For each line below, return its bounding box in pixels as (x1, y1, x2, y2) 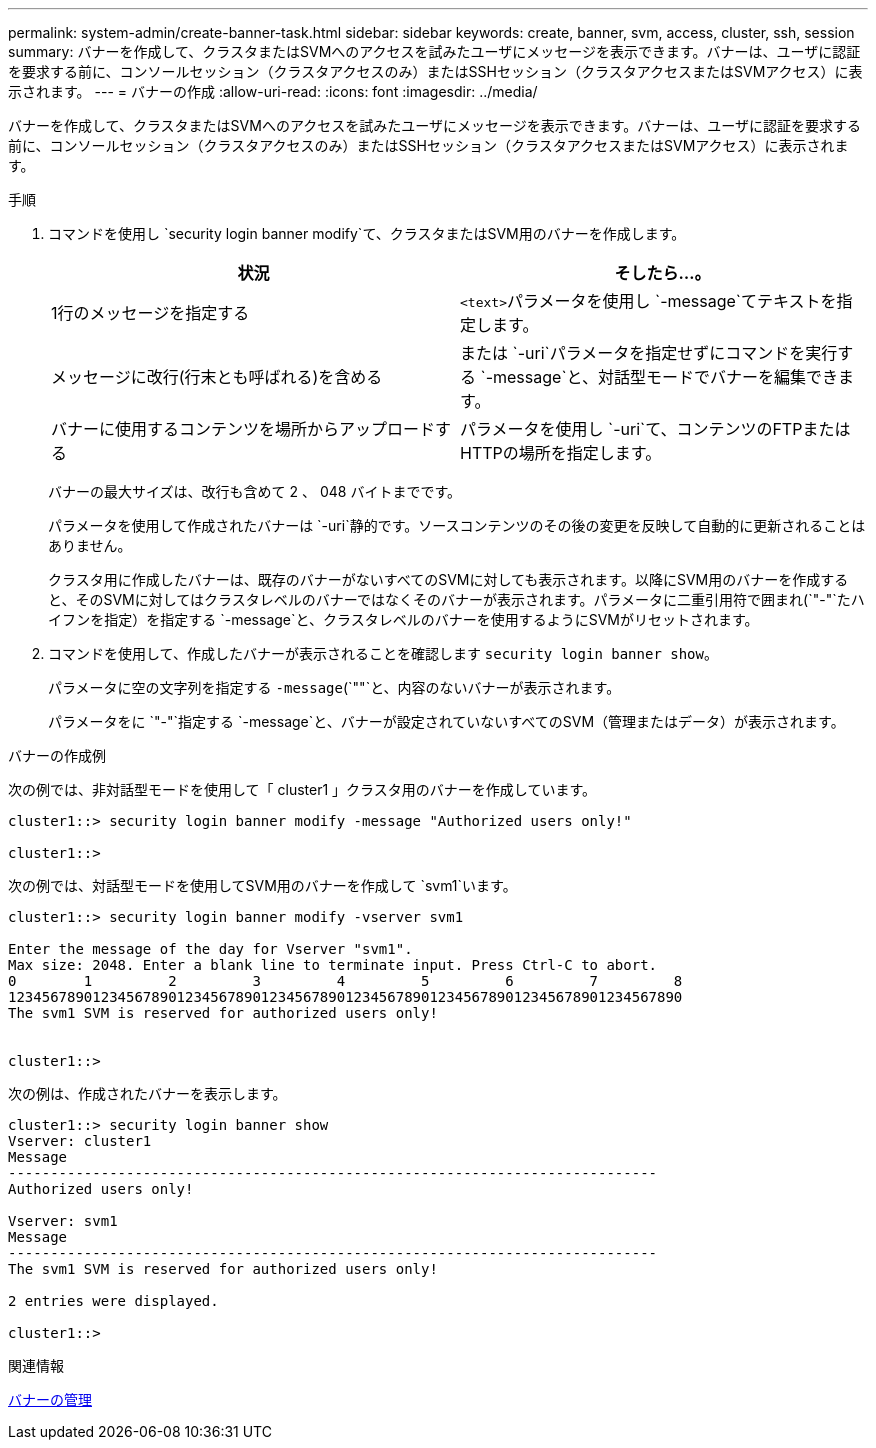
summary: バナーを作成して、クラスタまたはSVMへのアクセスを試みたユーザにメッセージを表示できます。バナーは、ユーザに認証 (8, 43, 861, 60)
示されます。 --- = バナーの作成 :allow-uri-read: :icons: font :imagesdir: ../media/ (8, 83, 538, 100)
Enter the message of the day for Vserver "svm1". (8, 941, 413, 957)
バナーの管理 (8, 1391, 92, 1408)
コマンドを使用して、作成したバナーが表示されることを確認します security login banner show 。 (48, 645, 718, 662)
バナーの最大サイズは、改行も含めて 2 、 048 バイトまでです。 (48, 483, 462, 500)
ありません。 (48, 537, 132, 554)
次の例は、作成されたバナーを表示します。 (8, 1085, 287, 1102)
